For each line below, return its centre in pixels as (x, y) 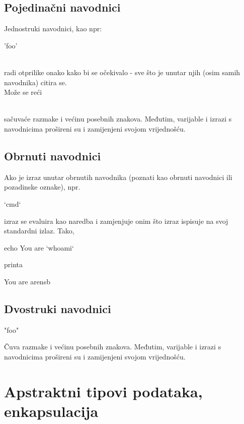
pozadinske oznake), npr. (42, 187)
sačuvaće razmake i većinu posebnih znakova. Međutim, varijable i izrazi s (118, 119)
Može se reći (23, 92)
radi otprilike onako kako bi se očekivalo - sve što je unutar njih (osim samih (122, 72)
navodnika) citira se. (35, 82)
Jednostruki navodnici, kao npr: (53, 28)
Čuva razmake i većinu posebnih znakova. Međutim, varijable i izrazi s (113, 347)
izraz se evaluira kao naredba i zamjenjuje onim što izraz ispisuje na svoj (116, 221)
